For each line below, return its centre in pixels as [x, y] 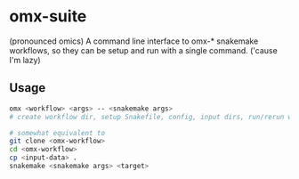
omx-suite [48, 16]
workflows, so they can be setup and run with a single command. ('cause [143, 50]
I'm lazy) [25, 60]
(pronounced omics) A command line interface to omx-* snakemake [134, 41]
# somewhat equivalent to [57, 133]
